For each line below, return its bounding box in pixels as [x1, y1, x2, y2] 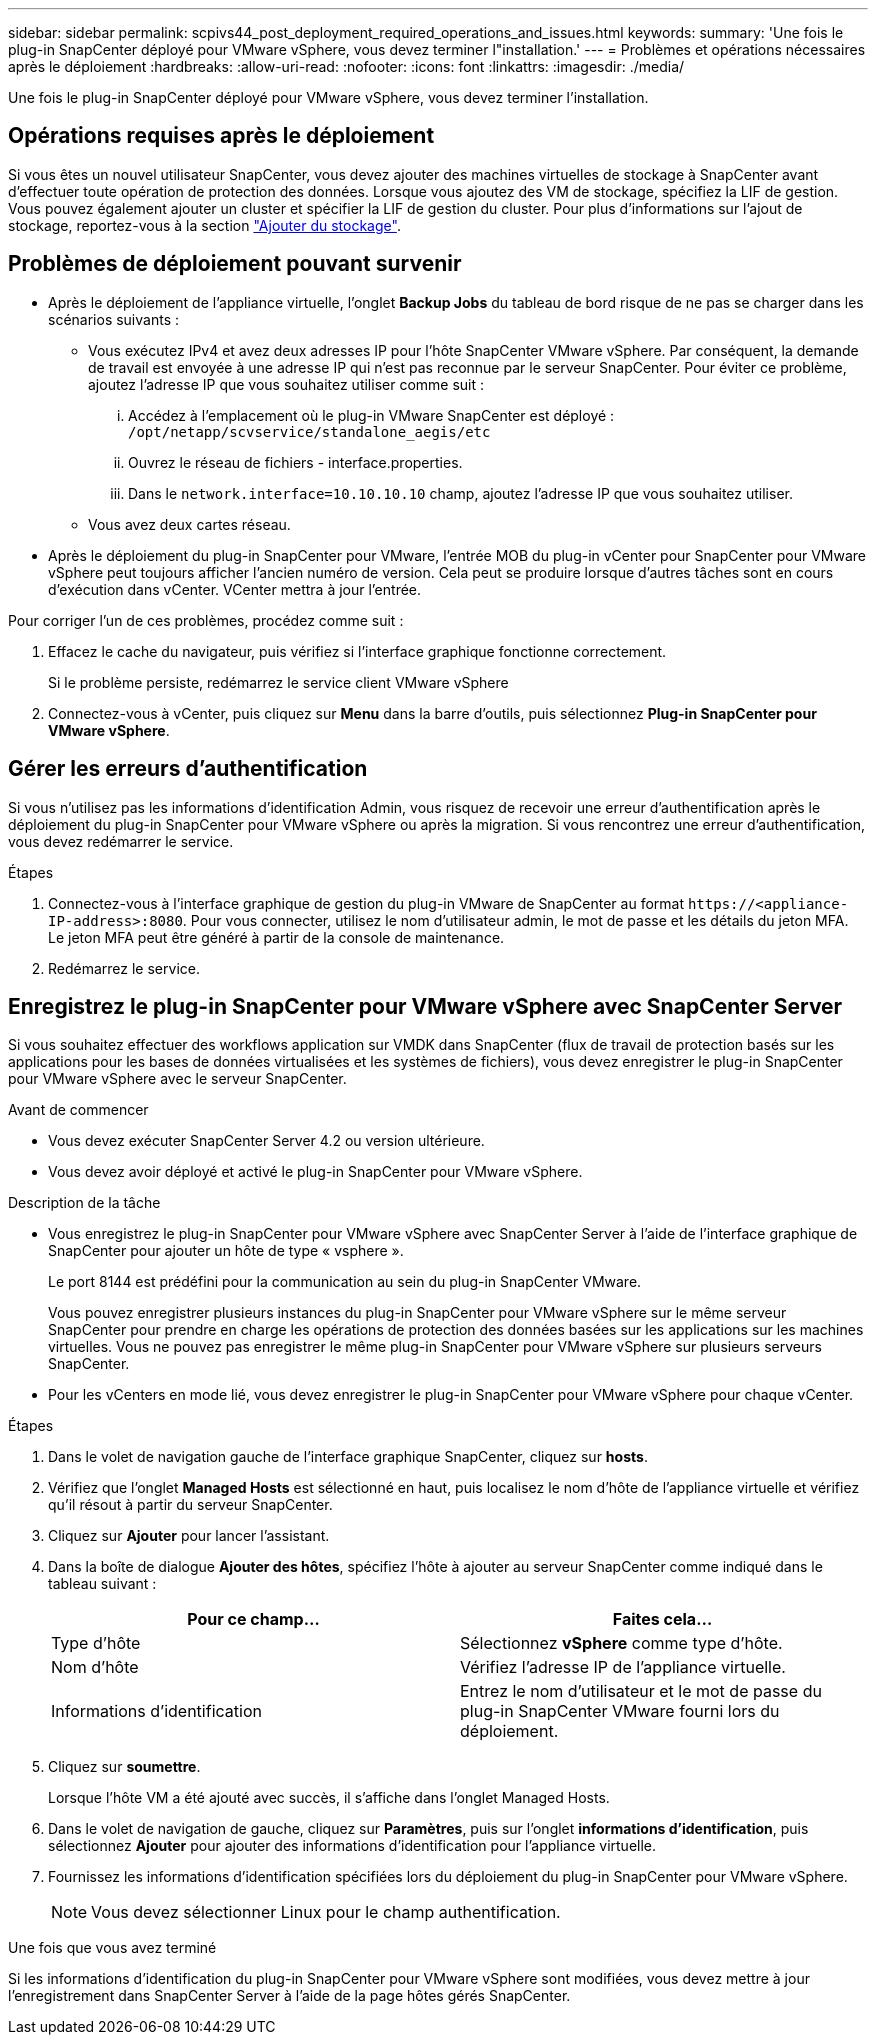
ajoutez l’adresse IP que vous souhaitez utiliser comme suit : [88, 375, 485, 393]
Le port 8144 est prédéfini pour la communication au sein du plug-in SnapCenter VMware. [48, 1273, 642, 1291]
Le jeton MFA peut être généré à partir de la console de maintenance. [48, 928, 505, 946]
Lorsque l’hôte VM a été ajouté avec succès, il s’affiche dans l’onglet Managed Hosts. [48, 1789, 610, 1807]
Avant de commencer [8, 1101, 149, 1119]
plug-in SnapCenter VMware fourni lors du [460, 1701, 780, 1722]
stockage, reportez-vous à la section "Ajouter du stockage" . [8, 216, 401, 234]
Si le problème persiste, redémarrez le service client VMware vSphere [48, 673, 509, 691]
